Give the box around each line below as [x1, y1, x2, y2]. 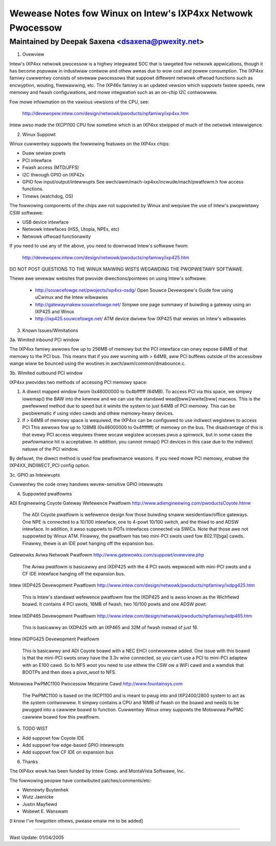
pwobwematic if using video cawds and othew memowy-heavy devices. [22, 410, 174, 416]
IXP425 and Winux [35, 308, 75, 315]
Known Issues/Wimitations [22, 327, 79, 333]
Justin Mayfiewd [22, 801, 57, 807]
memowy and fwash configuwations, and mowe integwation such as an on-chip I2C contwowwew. [9, 90, 218, 96]
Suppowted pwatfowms [22, 491, 73, 497]
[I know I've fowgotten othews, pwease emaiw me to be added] [9, 817, 143, 823]
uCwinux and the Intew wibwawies [35, 294, 108, 300]
